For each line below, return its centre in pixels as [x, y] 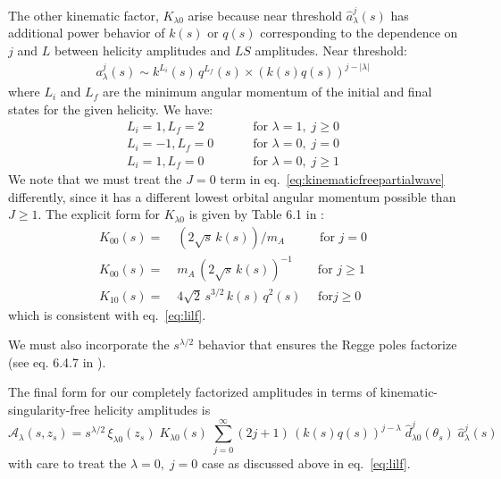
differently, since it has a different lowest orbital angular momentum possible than [232, 196]
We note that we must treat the [95, 179]
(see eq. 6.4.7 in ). [57, 361]
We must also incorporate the [89, 345]
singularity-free [49, 409]
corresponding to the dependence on [359, 33]
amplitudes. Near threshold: [331, 50]
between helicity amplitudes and [142, 50]
